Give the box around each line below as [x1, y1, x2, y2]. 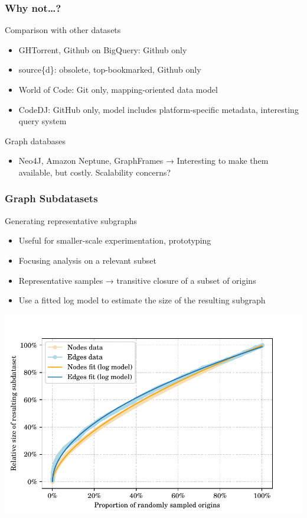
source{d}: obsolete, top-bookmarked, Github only [18, 63, 201, 76]
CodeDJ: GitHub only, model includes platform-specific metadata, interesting [18, 103, 299, 115]
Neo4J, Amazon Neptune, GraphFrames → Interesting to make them [18, 154, 269, 167]
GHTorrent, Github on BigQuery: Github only [18, 43, 187, 56]
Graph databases [5, 134, 66, 147]
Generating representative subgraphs [5, 214, 138, 226]
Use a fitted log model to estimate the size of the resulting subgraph [18, 294, 266, 306]
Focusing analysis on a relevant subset [18, 254, 156, 266]
